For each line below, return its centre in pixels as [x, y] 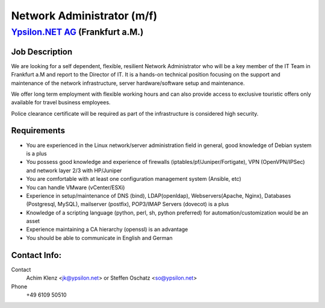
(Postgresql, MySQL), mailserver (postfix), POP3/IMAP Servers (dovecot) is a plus [128, 204]
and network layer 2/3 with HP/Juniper [74, 170]
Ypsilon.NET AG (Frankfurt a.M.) [77, 32]
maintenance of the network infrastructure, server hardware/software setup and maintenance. [128, 83]
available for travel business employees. [61, 102]
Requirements [38, 130]
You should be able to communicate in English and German [99, 237]
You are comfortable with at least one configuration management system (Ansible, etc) [134, 179]
